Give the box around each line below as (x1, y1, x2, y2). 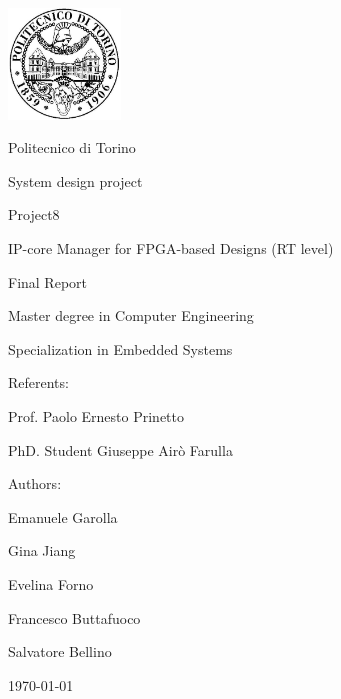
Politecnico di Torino (8, 137, 136, 158)
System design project (8, 170, 143, 191)
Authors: (8, 473, 62, 494)
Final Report (8, 271, 88, 292)
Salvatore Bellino (8, 641, 112, 662)
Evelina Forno (8, 573, 94, 594)
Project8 (8, 204, 60, 225)
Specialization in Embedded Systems (8, 338, 233, 359)
